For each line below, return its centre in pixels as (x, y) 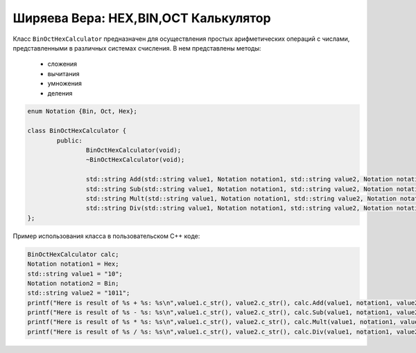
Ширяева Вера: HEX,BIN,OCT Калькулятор (142, 18)
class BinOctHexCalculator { (77, 131)
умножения (65, 84)
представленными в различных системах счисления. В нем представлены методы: (137, 48)
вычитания (63, 73)
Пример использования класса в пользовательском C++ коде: (106, 236)
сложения (62, 64)
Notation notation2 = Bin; (73, 283)
